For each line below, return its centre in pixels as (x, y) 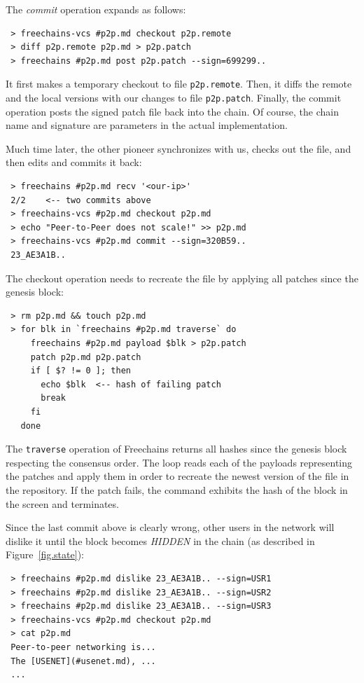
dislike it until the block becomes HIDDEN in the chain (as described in (160, 540)
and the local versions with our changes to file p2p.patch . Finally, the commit (174, 98)
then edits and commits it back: (74, 162)
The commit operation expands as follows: (96, 9)
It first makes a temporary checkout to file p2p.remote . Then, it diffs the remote (179, 84)
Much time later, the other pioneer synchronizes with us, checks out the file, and (178, 148)
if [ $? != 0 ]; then (80, 371)
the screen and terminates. (62, 503)
